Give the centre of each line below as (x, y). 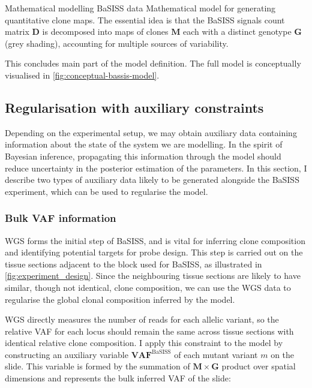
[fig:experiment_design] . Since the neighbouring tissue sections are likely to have (153, 276)
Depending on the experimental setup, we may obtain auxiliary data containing (151, 132)
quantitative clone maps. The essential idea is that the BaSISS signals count (145, 19)
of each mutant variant (216, 354)
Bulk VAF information (61, 218)
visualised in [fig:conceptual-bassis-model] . (82, 75)
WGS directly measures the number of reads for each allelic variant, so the (142, 319)
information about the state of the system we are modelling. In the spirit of (144, 144)
